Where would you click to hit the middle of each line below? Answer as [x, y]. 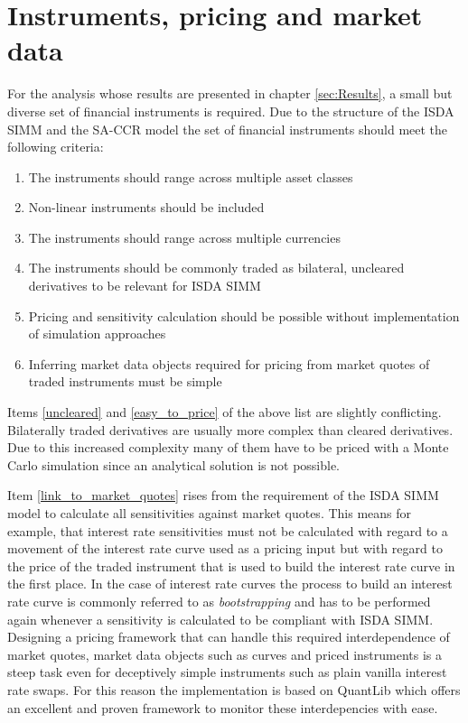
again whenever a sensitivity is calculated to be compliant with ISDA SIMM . [220, 619]
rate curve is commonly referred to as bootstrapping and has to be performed [219, 601]
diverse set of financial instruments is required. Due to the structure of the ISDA [231, 111]
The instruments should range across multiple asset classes [191, 176]
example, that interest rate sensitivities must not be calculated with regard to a [228, 530]
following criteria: [56, 147]
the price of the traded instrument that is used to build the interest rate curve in [231, 565]
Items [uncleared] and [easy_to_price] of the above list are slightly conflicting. [225, 412]
